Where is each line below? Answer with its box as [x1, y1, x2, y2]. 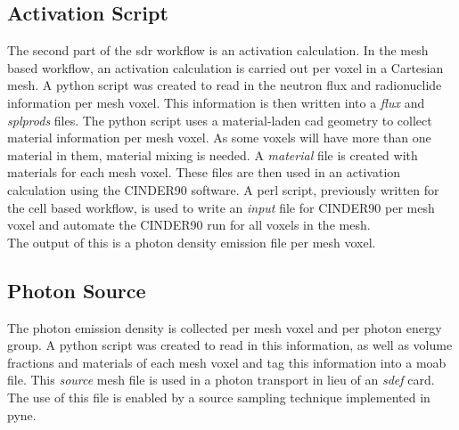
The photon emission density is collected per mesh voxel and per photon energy [7, 318, 442, 337]
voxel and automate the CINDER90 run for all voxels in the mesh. [7, 215, 371, 234]
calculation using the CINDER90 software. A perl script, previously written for [7, 180, 439, 199]
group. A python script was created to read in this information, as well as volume [7, 336, 453, 354]
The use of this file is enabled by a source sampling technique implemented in [7, 387, 430, 406]
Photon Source [7, 276, 146, 304]
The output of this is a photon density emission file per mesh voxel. [7, 232, 376, 251]
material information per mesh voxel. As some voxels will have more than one [7, 128, 431, 147]
